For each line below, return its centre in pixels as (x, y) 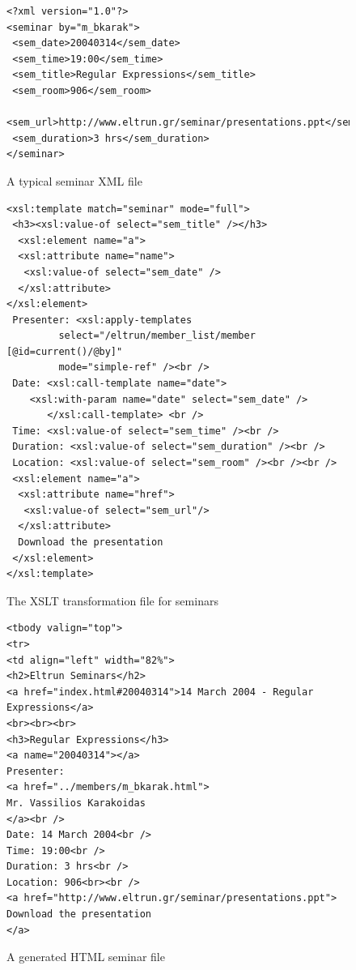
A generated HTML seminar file (86, 957)
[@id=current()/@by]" (65, 351)
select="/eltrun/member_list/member (157, 336)
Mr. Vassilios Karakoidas (76, 803)
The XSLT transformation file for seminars (112, 600)
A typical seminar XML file (74, 180)
